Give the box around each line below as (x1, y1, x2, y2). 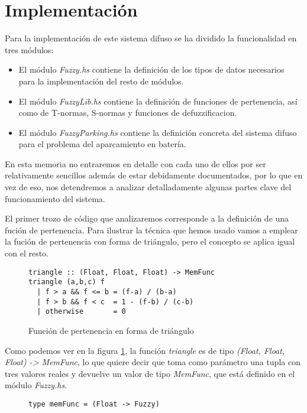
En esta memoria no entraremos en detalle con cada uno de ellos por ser (5, 157, 266, 170)
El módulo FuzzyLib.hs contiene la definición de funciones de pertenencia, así (18, 95, 298, 107)
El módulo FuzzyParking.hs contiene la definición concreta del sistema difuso (18, 126, 297, 138)
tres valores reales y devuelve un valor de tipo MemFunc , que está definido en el (5, 367, 295, 379)
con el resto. (5, 247, 49, 259)
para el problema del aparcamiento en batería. (18, 138, 186, 150)
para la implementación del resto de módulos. (18, 74, 184, 87)
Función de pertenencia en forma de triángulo (28, 324, 194, 336)
